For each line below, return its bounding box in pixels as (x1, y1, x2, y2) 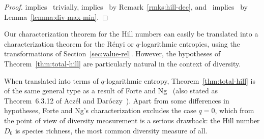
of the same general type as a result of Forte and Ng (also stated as (4, 85, 218, 96)
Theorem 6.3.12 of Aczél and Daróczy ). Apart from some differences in (4, 95, 229, 106)
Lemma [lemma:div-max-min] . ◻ (4, 11, 108, 22)
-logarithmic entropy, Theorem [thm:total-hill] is (104, 75, 256, 86)
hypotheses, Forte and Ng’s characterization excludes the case (4, 105, 196, 116)
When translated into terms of (4, 75, 99, 86)
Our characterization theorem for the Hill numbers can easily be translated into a (4, 28, 258, 39)
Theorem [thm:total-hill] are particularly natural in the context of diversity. (4, 58, 241, 68)
